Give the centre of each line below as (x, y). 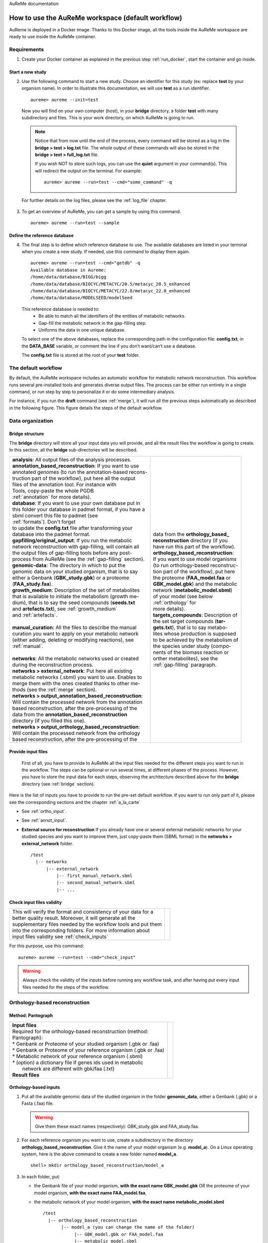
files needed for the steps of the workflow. (66, 987)
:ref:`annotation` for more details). (52, 497)
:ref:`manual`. (28, 646)
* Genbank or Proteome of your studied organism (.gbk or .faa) (86, 1044)
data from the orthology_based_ (191, 534)
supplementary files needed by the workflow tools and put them (87, 924)
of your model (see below (183, 596)
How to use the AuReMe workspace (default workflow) (96, 18)
